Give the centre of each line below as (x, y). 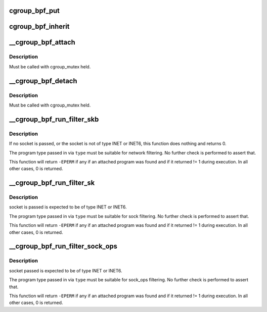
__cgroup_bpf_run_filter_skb (54, 119)
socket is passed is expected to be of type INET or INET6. (68, 207)
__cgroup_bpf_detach (43, 81)
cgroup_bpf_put (34, 11)
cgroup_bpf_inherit (39, 26)
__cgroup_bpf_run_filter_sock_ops (63, 246)
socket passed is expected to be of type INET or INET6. (66, 270)
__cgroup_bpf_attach (42, 42)
